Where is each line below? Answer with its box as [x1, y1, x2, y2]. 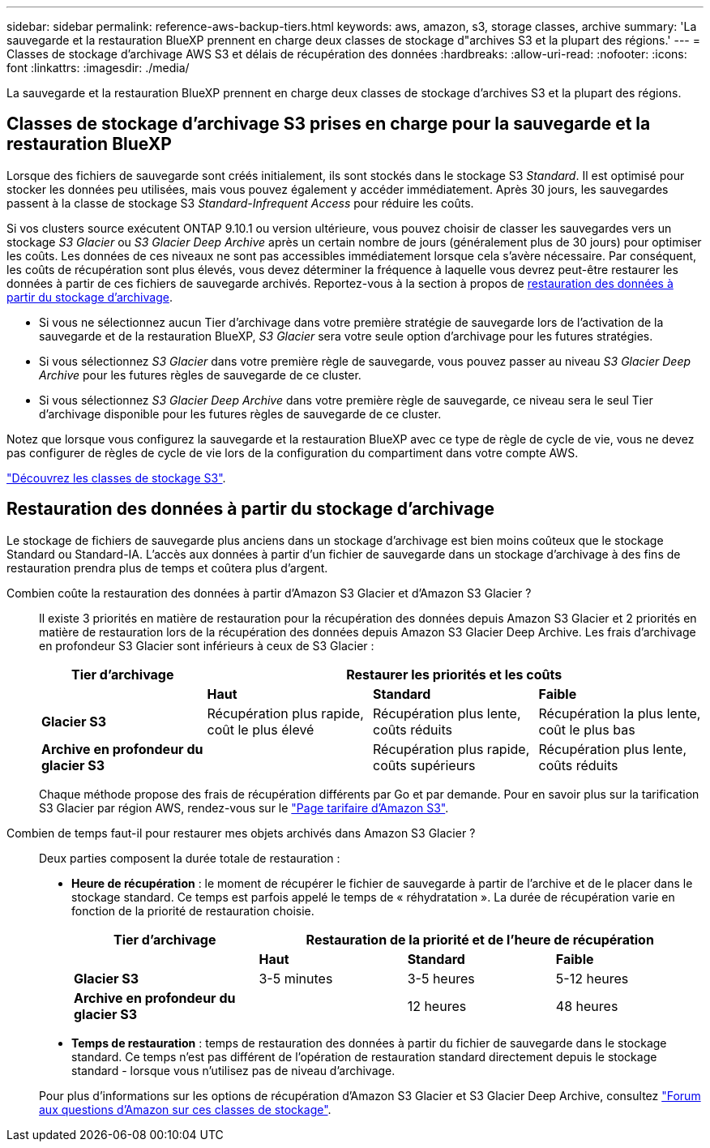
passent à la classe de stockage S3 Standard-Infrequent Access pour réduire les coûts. [6, 195, 474, 210]
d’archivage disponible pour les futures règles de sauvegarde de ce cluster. [39, 406, 442, 421]
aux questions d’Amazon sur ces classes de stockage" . [39, 1102, 331, 1116]
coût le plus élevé [207, 721, 314, 738]
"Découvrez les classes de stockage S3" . [6, 470, 226, 485]
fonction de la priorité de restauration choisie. [71, 903, 314, 918]
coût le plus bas [538, 721, 635, 738]
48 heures [555, 997, 618, 1014]
